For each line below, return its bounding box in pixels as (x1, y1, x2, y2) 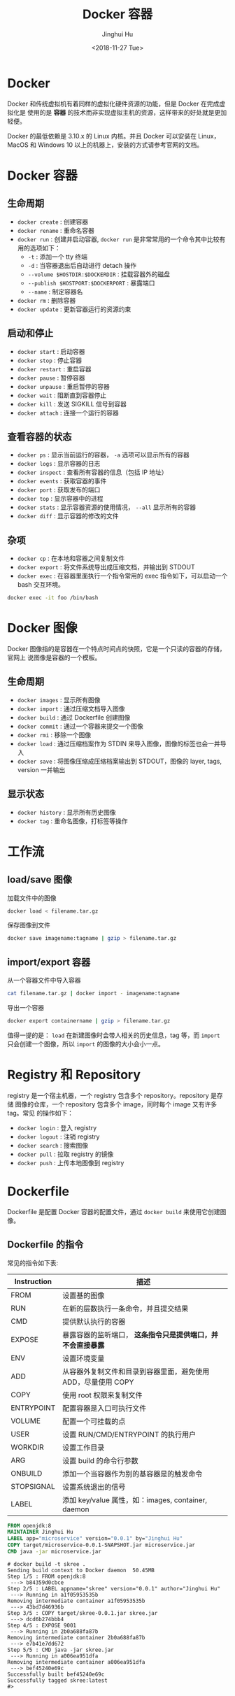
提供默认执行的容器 (62, 1316, 126, 1326)
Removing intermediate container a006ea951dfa (7, 1658, 145, 1665)
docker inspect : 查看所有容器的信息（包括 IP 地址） (17, 468, 168, 476)
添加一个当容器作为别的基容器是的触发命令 (62, 1469, 203, 1478)
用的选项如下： (17, 243, 61, 252)
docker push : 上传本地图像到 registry (17, 1158, 124, 1167)
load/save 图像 (7, 874, 72, 885)
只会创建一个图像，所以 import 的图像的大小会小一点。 (7, 1039, 164, 1048)
